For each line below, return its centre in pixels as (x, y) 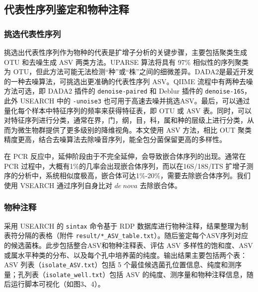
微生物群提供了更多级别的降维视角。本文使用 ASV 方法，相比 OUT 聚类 (134, 129)
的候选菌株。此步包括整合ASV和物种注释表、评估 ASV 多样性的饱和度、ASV (129, 245)
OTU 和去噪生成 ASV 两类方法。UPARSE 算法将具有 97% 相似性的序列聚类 (126, 62)
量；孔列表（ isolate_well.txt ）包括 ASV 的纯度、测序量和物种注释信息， (125, 274)
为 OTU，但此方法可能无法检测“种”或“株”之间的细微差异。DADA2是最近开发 (129, 72)
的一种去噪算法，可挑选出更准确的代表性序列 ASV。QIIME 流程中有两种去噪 (129, 81)
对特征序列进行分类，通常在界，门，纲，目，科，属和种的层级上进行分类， (126, 120)
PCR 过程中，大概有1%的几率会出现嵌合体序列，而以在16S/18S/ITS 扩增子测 (129, 166)
